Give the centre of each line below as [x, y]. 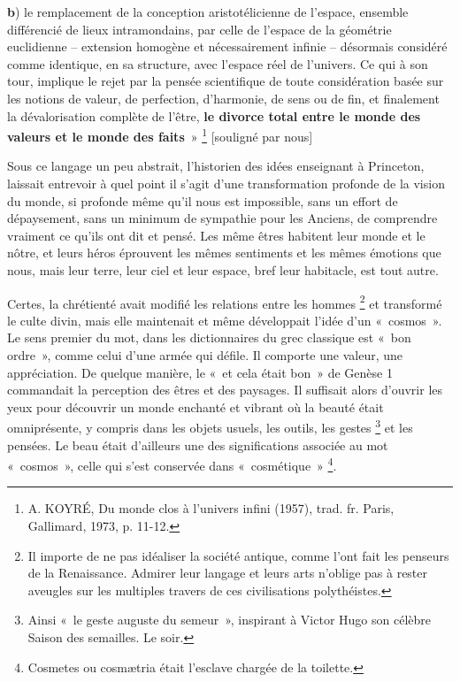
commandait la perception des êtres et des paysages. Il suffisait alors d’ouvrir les [225, 390]
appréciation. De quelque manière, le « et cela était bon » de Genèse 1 [200, 372]
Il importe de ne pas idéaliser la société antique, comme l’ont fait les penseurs [238, 555]
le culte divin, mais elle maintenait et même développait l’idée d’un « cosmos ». [225, 320]
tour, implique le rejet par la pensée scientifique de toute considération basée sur [226, 81]
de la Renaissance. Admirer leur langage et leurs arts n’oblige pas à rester [228, 573]
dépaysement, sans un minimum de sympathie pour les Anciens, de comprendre [222, 218]
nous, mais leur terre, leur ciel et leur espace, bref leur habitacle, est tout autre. [223, 269]
